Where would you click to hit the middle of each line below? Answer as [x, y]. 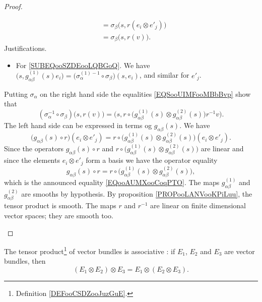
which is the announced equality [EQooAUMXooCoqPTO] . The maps [112, 182]
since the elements [32, 160]
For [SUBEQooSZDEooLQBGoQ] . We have [83, 65]
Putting [16, 94]
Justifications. [25, 48]
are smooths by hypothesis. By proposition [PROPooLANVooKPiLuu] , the [137, 194]
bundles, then [25, 261]
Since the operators [34, 148]
